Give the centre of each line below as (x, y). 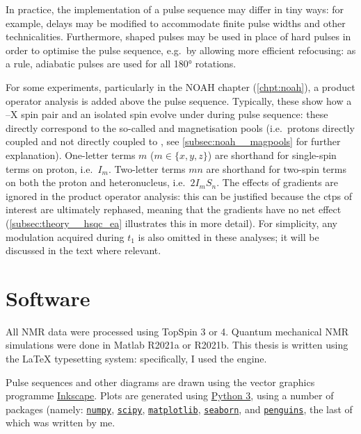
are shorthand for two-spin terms (276, 168)
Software (48, 298)
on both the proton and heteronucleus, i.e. (96, 182)
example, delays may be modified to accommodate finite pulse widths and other (176, 23)
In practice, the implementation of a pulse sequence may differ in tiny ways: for (175, 9)
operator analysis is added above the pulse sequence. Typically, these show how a (179, 100)
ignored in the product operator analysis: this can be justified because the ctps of (179, 195)
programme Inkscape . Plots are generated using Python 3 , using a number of (170, 395)
